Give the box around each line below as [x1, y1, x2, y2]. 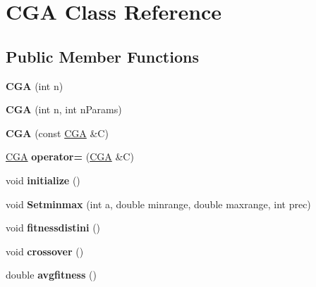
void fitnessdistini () [6, 220, 101, 235]
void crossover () [6, 243, 84, 258]
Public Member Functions [6, 45, 199, 67]
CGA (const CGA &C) [6, 125, 109, 140]
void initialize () [6, 172, 80, 187]
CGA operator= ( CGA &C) [6, 149, 134, 164]
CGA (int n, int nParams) [6, 102, 122, 117]
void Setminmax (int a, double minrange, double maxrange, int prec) [6, 196, 311, 211]
